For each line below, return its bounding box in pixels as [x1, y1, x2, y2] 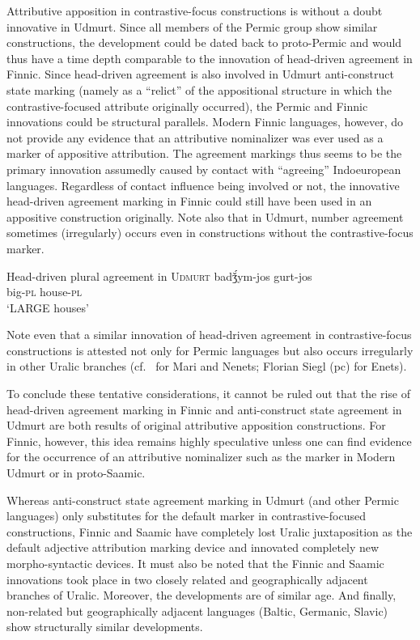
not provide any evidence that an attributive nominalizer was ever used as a [6, 129, 384, 146]
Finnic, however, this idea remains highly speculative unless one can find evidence [6, 432, 412, 449]
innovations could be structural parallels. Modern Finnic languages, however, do [6, 113, 403, 130]
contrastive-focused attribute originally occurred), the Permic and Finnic [6, 97, 368, 114]
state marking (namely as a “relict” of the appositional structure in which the [6, 81, 392, 98]
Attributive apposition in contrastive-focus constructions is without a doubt [6, 2, 383, 19]
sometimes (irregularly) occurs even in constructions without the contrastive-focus [6, 224, 414, 241]
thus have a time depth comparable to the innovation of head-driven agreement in [6, 49, 413, 66]
